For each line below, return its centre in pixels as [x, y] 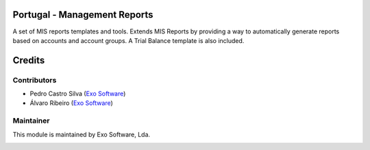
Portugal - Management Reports [83, 15]
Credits [29, 60]
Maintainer [31, 121]
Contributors [35, 80]
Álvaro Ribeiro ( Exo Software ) [71, 103]
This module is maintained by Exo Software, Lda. [82, 134]
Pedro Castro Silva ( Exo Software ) [78, 94]
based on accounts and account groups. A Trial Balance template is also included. [128, 40]
